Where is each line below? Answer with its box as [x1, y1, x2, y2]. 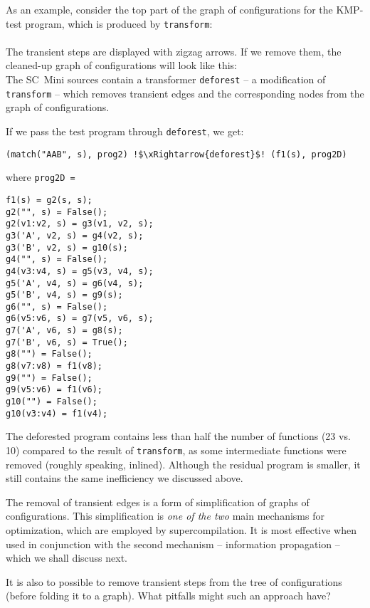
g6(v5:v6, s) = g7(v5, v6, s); [6, 313, 154, 324]
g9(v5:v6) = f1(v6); [6, 384, 103, 395]
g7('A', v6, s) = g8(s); [6, 325, 123, 336]
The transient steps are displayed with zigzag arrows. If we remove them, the [6, 43, 342, 58]
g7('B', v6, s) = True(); [6, 337, 128, 347]
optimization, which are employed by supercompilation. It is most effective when [6, 523, 356, 537]
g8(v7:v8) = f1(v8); [6, 361, 103, 372]
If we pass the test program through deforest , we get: [6, 123, 244, 138]
